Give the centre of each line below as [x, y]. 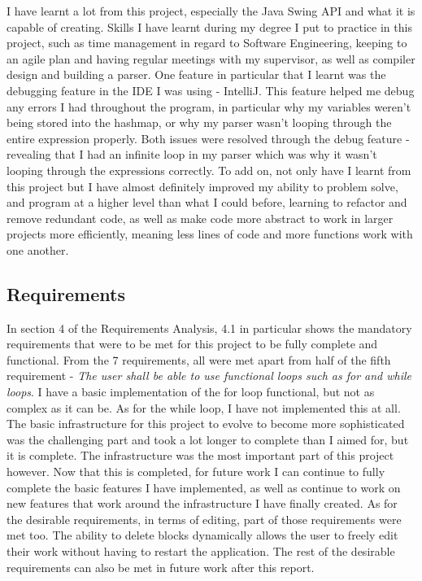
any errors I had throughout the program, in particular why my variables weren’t [209, 106]
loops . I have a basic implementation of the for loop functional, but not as [191, 392]
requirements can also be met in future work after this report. [161, 567]
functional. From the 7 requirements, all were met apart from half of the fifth [199, 359]
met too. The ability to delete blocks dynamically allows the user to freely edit [202, 535]
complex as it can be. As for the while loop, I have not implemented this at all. [204, 407]
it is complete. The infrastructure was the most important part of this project [200, 455]
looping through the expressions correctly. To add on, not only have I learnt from [209, 170]
